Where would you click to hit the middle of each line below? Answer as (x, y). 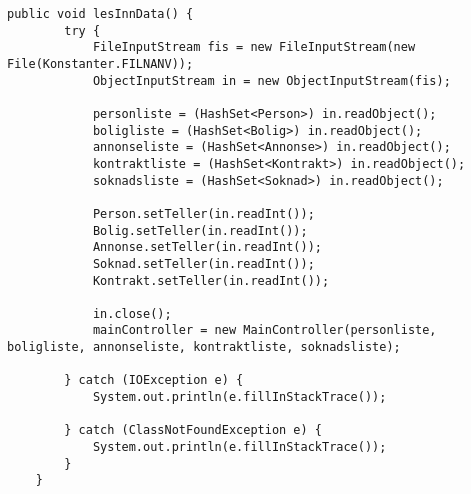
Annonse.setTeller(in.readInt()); (207, 247)
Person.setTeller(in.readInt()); (203, 213)
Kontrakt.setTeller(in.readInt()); (211, 280)
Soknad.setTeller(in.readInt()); (203, 263)
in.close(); (132, 313)
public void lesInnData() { (100, 14)
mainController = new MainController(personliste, (264, 330)
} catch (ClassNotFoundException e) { (193, 430)
